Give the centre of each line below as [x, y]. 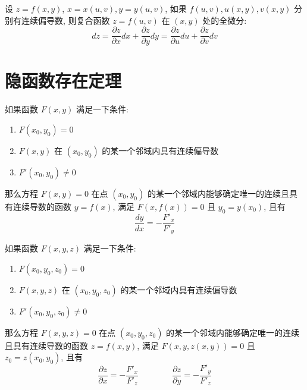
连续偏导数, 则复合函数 [65, 20]
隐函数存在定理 [63, 81]
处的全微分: [225, 20]
